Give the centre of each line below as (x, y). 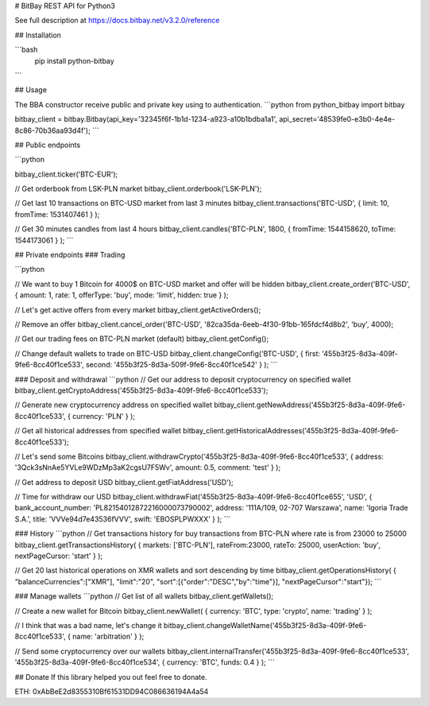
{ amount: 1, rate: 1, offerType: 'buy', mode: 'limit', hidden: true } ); (122, 295)
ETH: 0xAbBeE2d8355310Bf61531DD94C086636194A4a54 (112, 691)
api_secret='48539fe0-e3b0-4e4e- (337, 119)
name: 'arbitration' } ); (108, 637)
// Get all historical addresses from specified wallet (98, 431)
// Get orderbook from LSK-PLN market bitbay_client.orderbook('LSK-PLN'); (138, 189)
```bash (26, 50)
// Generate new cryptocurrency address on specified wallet (113, 405)
